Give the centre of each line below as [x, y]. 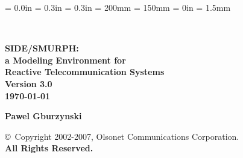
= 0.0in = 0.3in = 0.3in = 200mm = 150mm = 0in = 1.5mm [118, 7]
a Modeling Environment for [65, 60]
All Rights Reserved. [49, 148]
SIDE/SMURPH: [42, 48]
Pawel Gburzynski [43, 116]
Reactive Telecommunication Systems [85, 72]
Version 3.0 [29, 83]
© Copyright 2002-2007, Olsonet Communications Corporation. [122, 136]
